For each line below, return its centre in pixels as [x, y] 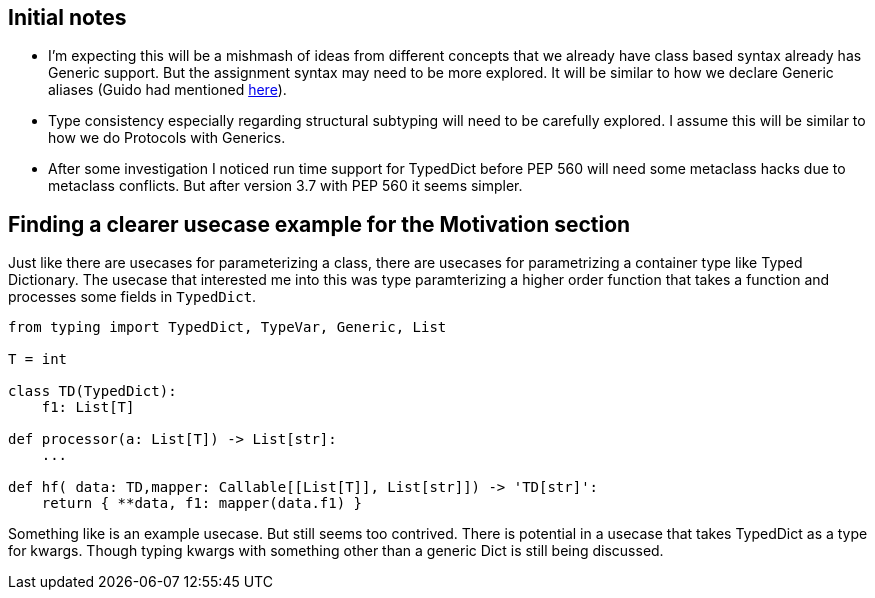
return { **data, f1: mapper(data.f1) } [202, 503]
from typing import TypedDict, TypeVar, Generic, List [227, 327]
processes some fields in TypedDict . [132, 297]
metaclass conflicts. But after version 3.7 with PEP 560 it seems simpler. [285, 186]
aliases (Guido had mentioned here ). [167, 90]
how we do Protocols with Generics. [167, 138]
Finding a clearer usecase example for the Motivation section [319, 224]
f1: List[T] [88, 407]
